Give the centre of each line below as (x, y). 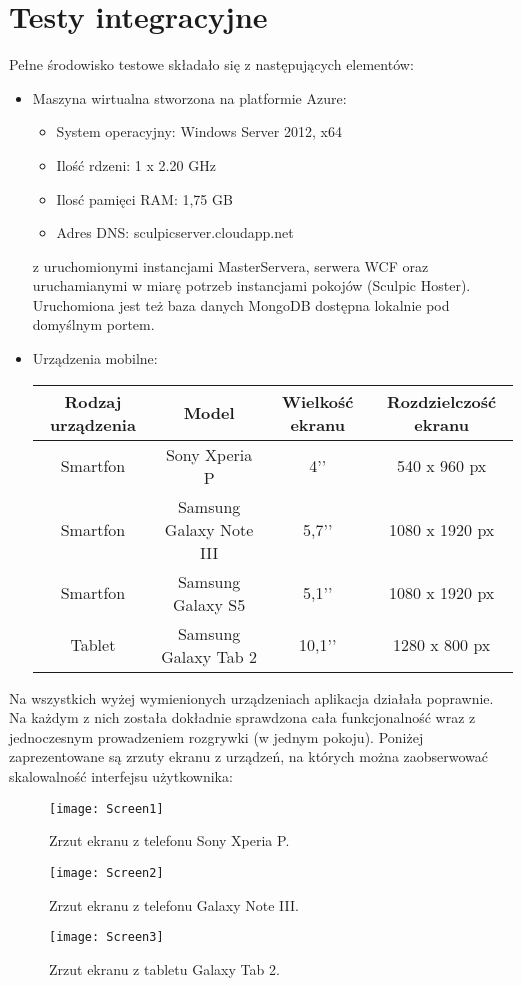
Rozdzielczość (442, 401)
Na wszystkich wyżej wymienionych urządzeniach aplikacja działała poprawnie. (251, 697)
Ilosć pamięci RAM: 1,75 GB (144, 198)
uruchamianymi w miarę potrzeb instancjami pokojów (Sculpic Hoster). (251, 285)
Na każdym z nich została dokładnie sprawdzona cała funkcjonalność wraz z (242, 717)
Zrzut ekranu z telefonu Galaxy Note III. (174, 904)
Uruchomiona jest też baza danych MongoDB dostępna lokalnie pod (241, 304)
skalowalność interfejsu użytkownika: (121, 776)
